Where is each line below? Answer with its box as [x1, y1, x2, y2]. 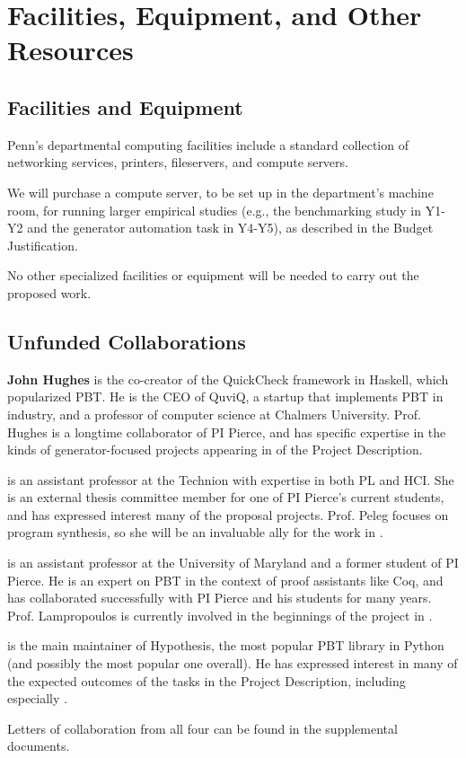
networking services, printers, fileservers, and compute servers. [7, 153, 348, 172]
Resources [7, 31, 134, 68]
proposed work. [7, 283, 92, 302]
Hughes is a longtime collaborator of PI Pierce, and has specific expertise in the [7, 422, 446, 441]
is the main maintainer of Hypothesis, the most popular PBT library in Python [7, 636, 444, 655]
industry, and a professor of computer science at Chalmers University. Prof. [7, 404, 422, 423]
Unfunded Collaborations [7, 327, 246, 355]
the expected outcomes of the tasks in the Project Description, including [7, 671, 406, 690]
